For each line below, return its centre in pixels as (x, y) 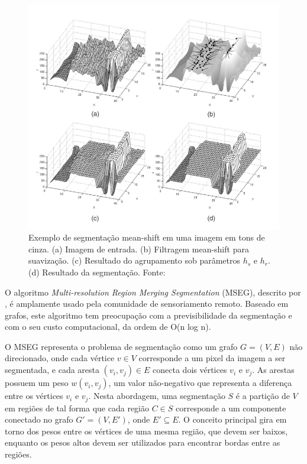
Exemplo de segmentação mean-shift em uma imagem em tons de (147, 237)
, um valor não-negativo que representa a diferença (200, 383)
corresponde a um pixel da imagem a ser (212, 358)
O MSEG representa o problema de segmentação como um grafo (121, 346)
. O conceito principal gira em (232, 419)
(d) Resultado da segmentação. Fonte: (97, 272)
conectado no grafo (39, 419)
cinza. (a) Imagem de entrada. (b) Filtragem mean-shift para (139, 249)
